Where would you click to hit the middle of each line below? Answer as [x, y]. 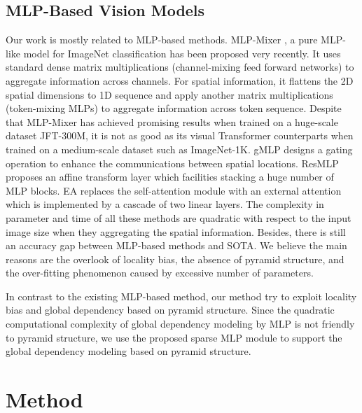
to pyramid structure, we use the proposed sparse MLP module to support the [174, 337]
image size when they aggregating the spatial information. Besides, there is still [176, 231]
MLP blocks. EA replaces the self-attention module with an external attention [174, 190]
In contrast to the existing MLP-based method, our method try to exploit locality [181, 296]
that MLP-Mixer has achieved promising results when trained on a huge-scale [172, 121]
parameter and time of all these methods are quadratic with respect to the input [179, 217]
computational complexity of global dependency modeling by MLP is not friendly [180, 324]
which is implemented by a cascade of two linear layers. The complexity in [165, 204]
